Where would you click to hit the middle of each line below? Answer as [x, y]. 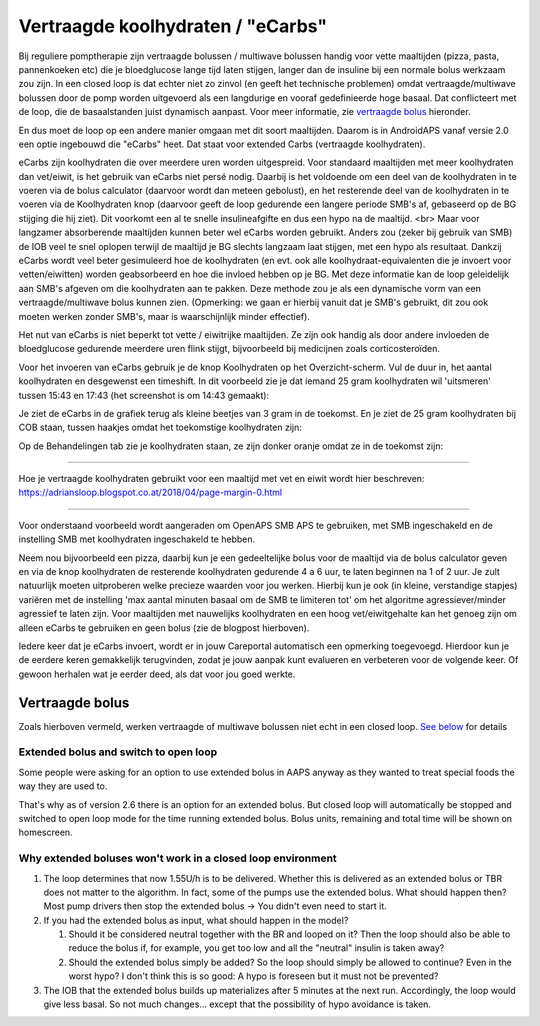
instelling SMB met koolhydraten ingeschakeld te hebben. [136, 539]
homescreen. [46, 832]
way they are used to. [63, 786]
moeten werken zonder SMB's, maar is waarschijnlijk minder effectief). [164, 316]
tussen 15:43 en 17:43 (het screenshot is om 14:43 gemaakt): [144, 395]
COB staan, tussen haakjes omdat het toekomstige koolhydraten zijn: [160, 427]
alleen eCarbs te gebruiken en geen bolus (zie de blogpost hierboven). [164, 627]
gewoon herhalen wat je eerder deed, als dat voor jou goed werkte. [157, 674]
